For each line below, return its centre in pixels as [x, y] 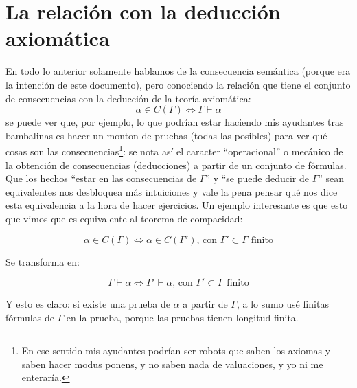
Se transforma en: [43, 261]
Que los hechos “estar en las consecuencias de [101, 178]
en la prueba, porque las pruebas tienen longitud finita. [182, 317]
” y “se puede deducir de [257, 178]
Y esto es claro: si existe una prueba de [88, 304]
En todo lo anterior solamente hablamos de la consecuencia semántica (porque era [178, 71]
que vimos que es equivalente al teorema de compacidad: [124, 218]
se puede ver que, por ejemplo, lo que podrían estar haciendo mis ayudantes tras [175, 122]
